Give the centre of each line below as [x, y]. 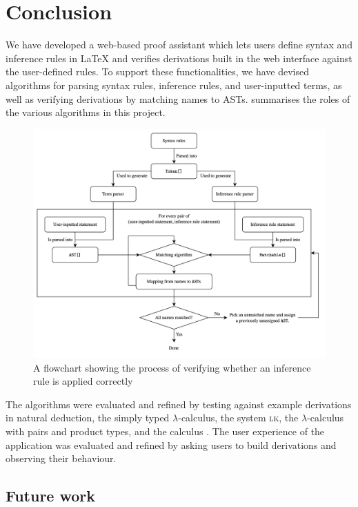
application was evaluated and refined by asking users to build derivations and [171, 444]
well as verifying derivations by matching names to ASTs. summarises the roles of [178, 98]
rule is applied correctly [83, 381]
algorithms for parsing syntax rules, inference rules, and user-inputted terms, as [174, 85]
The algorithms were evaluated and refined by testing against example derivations [179, 404]
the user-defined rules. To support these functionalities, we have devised [158, 71]
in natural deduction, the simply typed [88, 418]
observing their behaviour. [61, 458]
